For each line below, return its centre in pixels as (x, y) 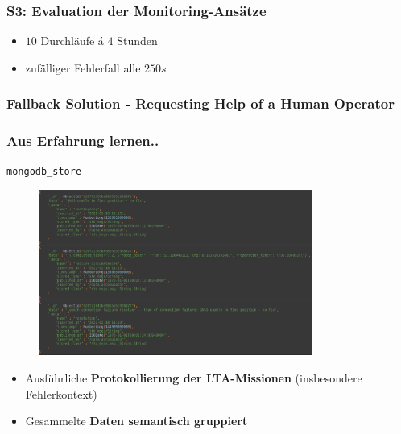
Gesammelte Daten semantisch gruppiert (136, 421)
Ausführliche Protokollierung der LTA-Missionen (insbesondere (194, 378)
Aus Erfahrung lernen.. (83, 141)
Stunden (137, 41)
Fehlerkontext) (61, 393)
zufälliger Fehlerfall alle (83, 67)
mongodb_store (44, 172)
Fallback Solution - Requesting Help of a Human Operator (200, 103)
